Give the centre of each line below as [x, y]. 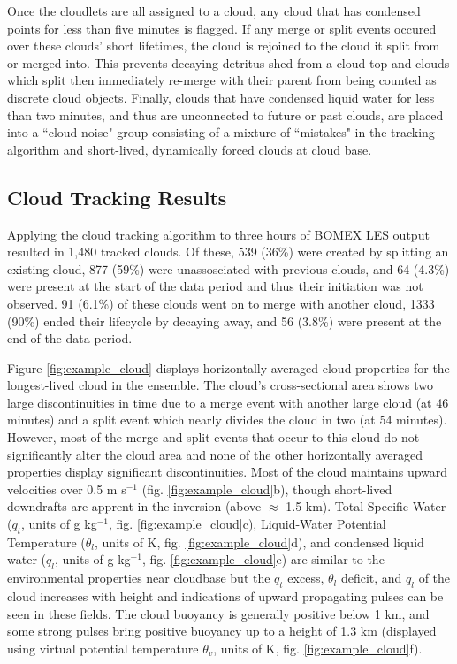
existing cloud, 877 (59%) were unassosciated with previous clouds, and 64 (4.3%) [228, 268]
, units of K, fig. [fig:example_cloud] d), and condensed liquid [259, 542]
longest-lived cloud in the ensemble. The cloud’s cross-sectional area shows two [221, 385]
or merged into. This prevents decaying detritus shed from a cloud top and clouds [228, 62]
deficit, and [371, 578]
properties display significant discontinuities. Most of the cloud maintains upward [228, 472]
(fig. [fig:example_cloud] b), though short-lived [267, 488]
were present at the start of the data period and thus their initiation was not [215, 286]
